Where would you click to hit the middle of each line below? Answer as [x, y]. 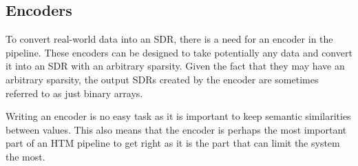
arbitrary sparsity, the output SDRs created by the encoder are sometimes [162, 79]
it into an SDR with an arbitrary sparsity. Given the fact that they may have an [175, 66]
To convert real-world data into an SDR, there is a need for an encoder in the [169, 39]
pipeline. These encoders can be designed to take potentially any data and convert [179, 52]
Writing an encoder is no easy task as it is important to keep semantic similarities [178, 116]
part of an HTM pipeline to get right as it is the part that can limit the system [173, 143]
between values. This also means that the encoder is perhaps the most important [176, 129]
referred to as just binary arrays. [74, 93]
